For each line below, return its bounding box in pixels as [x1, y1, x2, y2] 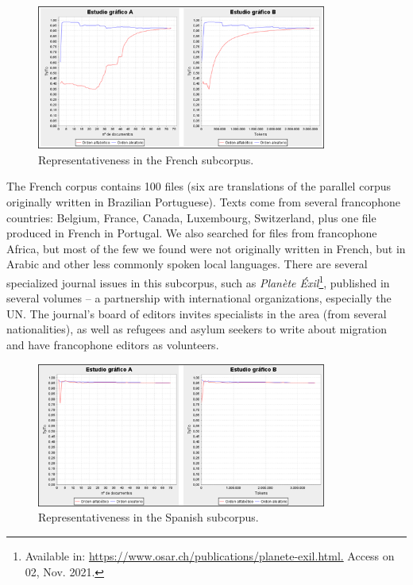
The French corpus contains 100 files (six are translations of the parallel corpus [6, 178, 391, 194]
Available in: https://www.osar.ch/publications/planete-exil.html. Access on [25, 548, 395, 564]
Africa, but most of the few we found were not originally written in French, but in [6, 240, 406, 256]
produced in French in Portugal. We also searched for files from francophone [6, 225, 377, 241]
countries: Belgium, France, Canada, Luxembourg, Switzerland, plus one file [6, 209, 376, 225]
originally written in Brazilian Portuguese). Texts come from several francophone [6, 194, 400, 210]
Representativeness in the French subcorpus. [38, 151, 254, 167]
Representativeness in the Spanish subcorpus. [38, 509, 259, 525]
